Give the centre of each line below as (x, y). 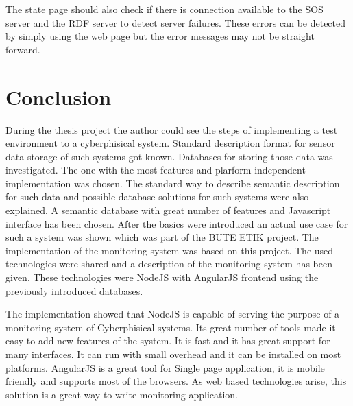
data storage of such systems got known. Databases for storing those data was (169, 156)
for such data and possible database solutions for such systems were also (157, 196)
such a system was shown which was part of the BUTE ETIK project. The (162, 237)
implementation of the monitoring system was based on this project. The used (170, 250)
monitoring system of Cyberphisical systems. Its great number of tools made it (171, 327)
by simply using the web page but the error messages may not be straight (160, 36)
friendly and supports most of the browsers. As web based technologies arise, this (176, 381)
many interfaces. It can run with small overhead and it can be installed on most (173, 354)
